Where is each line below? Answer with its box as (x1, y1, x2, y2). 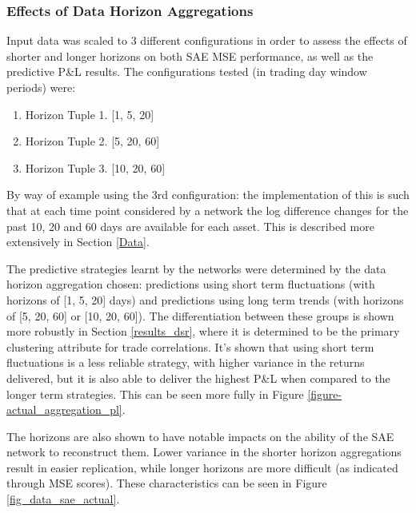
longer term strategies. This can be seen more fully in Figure (6, 385, 304, 402)
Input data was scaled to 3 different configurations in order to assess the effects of (6, 32, 407, 49)
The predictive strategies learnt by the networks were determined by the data (6, 260, 386, 276)
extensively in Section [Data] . (6, 233, 150, 250)
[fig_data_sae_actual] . (6, 491, 120, 507)
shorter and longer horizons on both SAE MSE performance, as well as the (6, 47, 374, 64)
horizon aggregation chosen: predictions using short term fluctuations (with (6, 276, 375, 292)
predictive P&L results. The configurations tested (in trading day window (6, 63, 367, 80)
